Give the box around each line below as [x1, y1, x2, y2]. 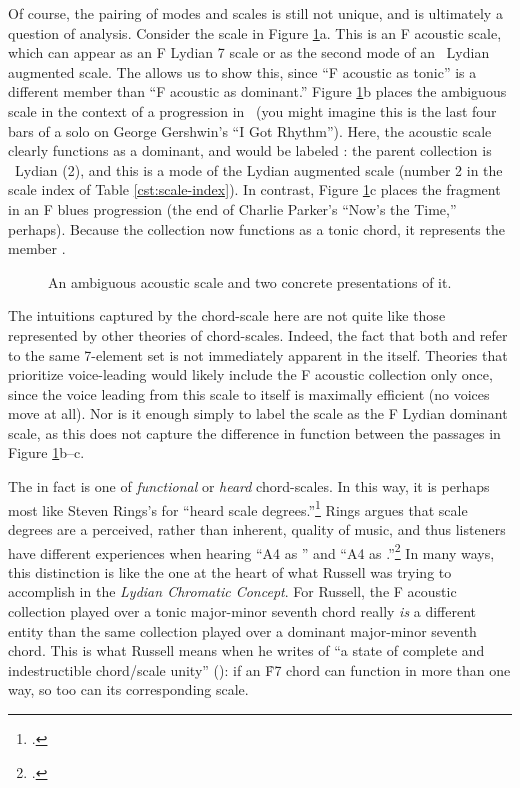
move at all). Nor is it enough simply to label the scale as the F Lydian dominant [8, 403, 508, 424]
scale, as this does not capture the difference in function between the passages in [8, 422, 501, 443]
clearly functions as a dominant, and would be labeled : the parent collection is [8, 140, 492, 161]
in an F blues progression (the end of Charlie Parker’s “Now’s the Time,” [8, 198, 457, 219]
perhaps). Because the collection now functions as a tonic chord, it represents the [8, 218, 505, 239]
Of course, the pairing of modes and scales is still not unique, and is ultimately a [8, 3, 503, 23]
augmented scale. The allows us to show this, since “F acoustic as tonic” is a [8, 61, 477, 82]
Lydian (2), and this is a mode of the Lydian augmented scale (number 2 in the [14, 159, 503, 180]
